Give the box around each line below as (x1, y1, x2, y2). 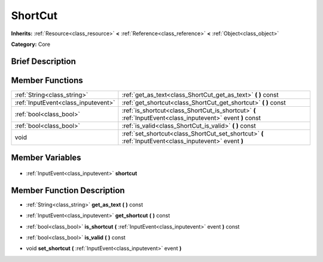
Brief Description (11, 56, 76, 66)
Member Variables (11, 153, 81, 163)
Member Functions (11, 75, 83, 85)
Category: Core (11, 41, 51, 48)
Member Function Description (11, 185, 125, 195)
